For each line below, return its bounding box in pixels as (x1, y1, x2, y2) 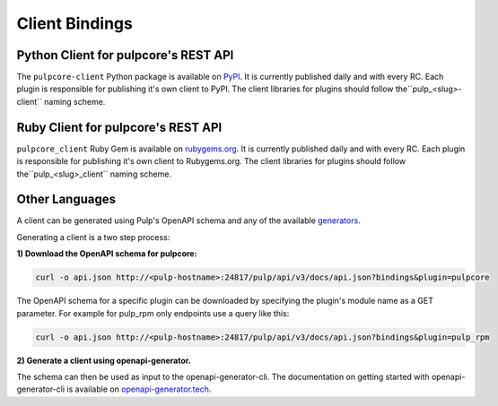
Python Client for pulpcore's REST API (16, 48, 234, 63)
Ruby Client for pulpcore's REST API (16, 119, 223, 134)
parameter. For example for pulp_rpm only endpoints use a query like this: (16, 307, 290, 318)
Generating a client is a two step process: (16, 231, 170, 242)
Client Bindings (16, 13, 134, 33)
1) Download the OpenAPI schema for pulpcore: (16, 248, 197, 259)
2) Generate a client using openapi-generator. (16, 355, 192, 366)
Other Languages (16, 192, 117, 207)
